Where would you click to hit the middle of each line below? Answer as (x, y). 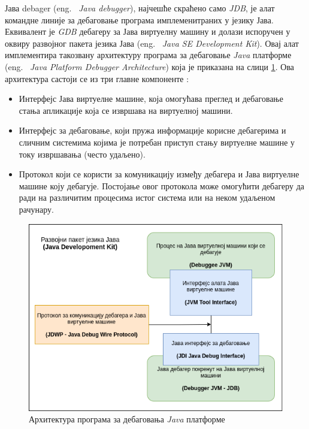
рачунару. (36, 209)
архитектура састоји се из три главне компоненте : (97, 78)
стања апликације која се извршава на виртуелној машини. (126, 110)
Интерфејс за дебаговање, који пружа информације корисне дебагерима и (152, 130)
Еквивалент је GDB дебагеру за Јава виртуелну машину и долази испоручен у (148, 31)
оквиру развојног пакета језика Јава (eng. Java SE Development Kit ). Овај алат (152, 43)
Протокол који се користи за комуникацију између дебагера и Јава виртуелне (159, 174)
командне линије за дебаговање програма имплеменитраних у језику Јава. (139, 19)
